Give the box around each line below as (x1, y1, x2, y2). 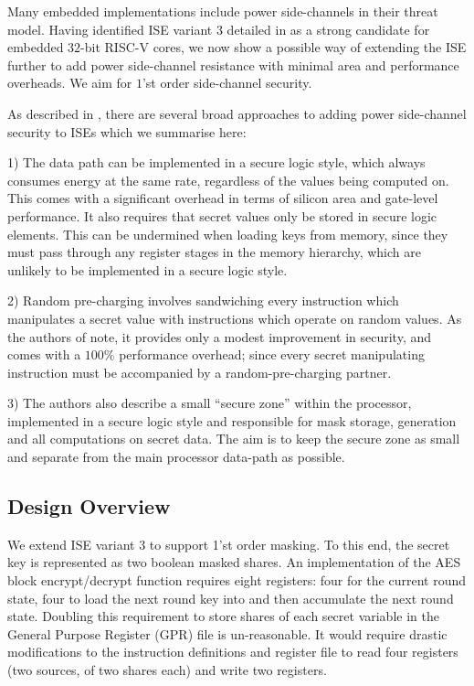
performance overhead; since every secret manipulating (119, 345, 425, 364)
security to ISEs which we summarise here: (7, 122, 247, 141)
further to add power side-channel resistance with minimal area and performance (7, 55, 459, 74)
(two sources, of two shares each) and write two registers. (7, 660, 327, 680)
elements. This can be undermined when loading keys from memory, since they (7, 224, 448, 243)
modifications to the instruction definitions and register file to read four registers (7, 642, 458, 661)
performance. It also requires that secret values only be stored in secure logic (7, 206, 437, 225)
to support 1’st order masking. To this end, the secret (149, 534, 450, 553)
